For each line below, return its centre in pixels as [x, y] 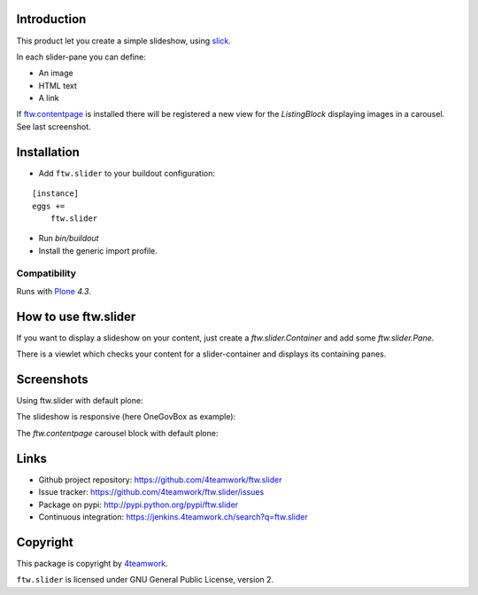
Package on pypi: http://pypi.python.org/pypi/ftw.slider [139, 505]
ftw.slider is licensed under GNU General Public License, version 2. [145, 580]
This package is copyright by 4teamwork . [92, 563]
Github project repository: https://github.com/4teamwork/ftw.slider [160, 480]
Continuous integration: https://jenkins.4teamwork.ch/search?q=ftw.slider [173, 517]
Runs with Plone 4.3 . [54, 291]
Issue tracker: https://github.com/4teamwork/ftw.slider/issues [151, 492]
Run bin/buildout [69, 239]
